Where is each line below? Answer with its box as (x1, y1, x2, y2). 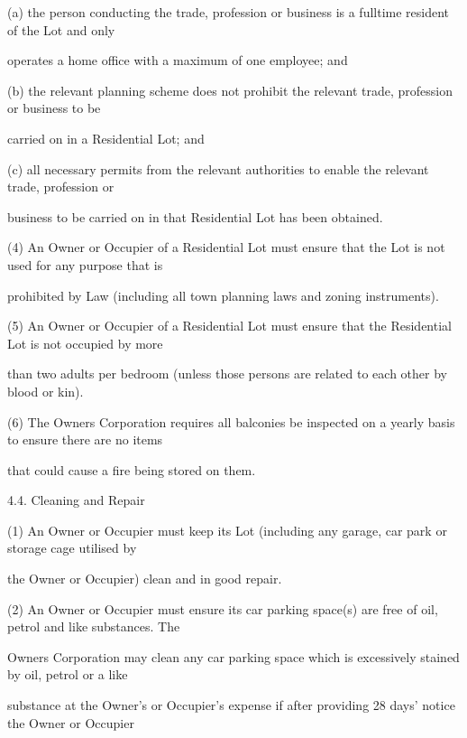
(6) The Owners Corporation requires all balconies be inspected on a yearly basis (7, 412, 455, 431)
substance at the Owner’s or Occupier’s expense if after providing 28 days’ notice (7, 696, 455, 715)
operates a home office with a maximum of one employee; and (7, 51, 348, 70)
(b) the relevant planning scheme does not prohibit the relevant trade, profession (7, 80, 453, 99)
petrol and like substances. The (7, 617, 180, 636)
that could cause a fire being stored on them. (7, 460, 256, 479)
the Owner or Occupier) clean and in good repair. (7, 569, 282, 588)
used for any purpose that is (7, 255, 163, 274)
